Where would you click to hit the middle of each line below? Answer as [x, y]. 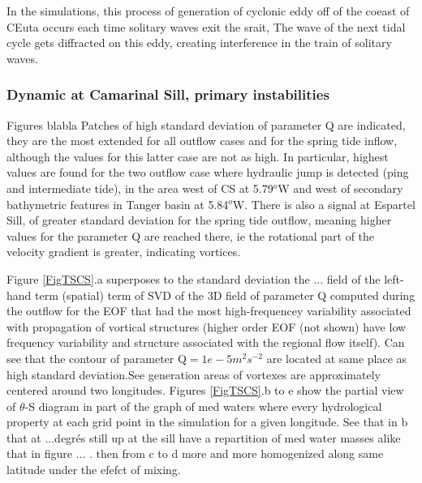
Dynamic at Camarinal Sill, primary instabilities [168, 94]
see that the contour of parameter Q [97, 358]
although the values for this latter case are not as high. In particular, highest [198, 156]
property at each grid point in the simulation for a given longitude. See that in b [207, 422]
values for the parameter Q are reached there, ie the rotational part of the [191, 235]
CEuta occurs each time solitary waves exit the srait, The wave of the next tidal [206, 26]
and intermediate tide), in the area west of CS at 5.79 [140, 188]
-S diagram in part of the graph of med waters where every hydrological [203, 406]
